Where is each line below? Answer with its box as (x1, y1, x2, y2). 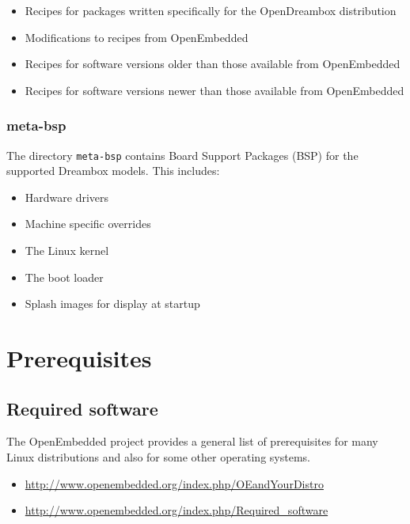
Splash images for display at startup (25, 295, 200, 312)
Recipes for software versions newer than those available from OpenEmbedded (25, 82, 404, 98)
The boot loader (25, 268, 104, 285)
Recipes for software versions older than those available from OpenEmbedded (25, 55, 401, 72)
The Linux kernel (25, 242, 109, 259)
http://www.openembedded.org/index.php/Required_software (25, 502, 328, 518)
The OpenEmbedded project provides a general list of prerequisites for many (6, 433, 378, 450)
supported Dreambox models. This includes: (6, 162, 220, 179)
